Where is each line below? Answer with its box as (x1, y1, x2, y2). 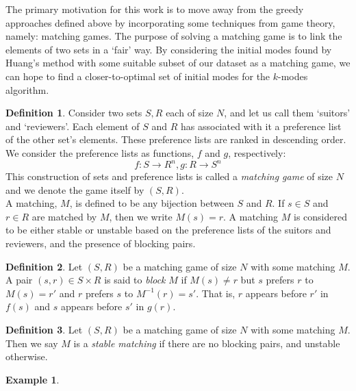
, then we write (109, 209, 173, 223)
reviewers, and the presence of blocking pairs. (5, 236, 196, 250)
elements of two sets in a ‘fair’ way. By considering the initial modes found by (5, 42, 332, 56)
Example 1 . (5, 372, 60, 386)
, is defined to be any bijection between (69, 196, 234, 210)
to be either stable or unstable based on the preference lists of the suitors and (5, 223, 331, 237)
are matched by (31, 209, 97, 223)
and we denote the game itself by (5, 182, 144, 197)
